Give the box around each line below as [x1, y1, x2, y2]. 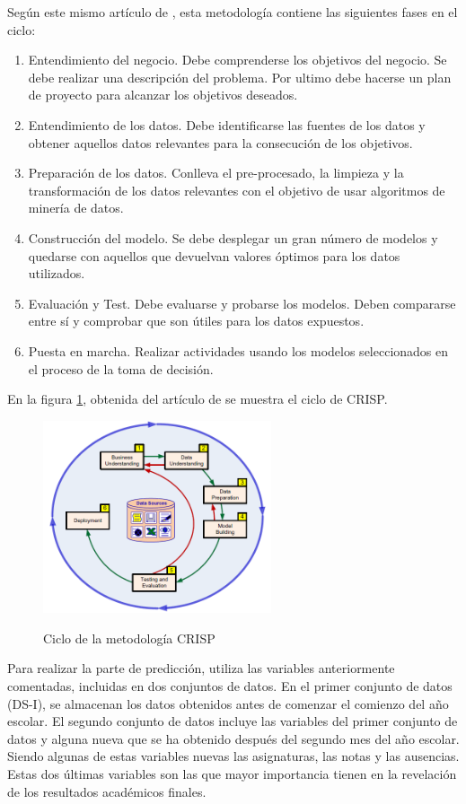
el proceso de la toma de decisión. [28, 359, 214, 378]
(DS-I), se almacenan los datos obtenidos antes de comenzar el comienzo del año [7, 694, 449, 712]
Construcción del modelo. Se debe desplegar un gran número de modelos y [28, 228, 438, 247]
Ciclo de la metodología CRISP [43, 628, 215, 647]
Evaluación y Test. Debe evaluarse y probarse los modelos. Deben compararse [28, 293, 456, 312]
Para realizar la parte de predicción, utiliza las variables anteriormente [7, 659, 395, 677]
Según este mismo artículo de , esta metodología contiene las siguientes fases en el [7, 3, 458, 21]
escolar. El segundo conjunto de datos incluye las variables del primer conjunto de [7, 712, 458, 730]
